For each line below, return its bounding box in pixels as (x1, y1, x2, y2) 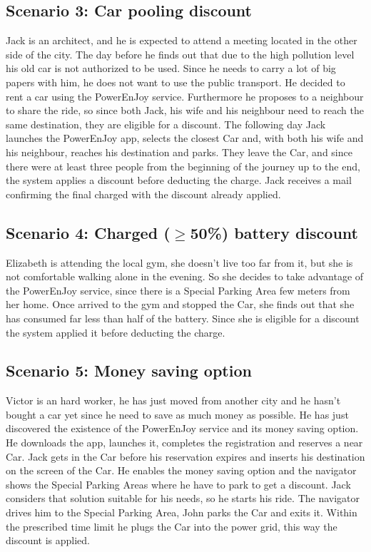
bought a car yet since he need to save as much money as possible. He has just (6, 407, 349, 421)
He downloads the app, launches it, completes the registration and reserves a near (6, 435, 363, 450)
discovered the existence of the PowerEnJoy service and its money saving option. (6, 421, 359, 436)
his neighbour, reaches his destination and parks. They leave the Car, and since (6, 144, 352, 159)
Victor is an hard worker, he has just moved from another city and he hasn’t (6, 393, 341, 408)
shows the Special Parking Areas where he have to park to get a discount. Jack (6, 476, 351, 491)
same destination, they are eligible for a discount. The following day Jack (6, 116, 326, 131)
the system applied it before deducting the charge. (6, 324, 225, 339)
